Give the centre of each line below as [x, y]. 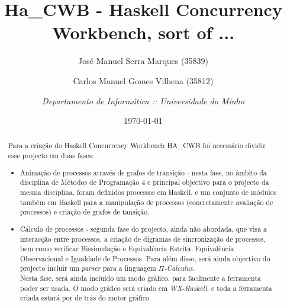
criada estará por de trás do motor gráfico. [86, 298]
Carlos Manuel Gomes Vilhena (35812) [143, 80]
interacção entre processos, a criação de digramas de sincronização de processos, [143, 239]
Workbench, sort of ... [143, 32]
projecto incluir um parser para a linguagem [88, 268]
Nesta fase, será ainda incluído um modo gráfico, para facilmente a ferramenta [141, 278]
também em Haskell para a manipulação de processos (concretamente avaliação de [147, 202]
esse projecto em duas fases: [51, 156]
